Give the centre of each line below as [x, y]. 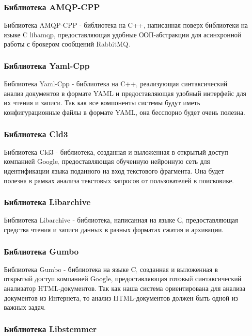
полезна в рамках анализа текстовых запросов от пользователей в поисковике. [119, 180]
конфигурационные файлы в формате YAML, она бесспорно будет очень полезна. [125, 112]
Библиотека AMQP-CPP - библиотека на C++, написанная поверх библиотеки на [126, 25]
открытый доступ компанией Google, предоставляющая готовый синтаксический [123, 279]
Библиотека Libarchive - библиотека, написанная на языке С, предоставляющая [121, 220]
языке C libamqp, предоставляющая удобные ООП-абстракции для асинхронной [123, 34]
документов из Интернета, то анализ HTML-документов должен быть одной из [121, 297]
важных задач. [25, 307]
